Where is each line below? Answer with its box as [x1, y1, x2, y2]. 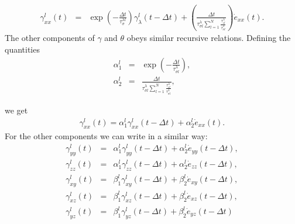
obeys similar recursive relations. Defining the [126, 32, 291, 44]
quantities [5, 43, 40, 56]
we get [5, 104, 28, 116]
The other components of [5, 32, 95, 44]
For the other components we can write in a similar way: [5, 130, 208, 142]
